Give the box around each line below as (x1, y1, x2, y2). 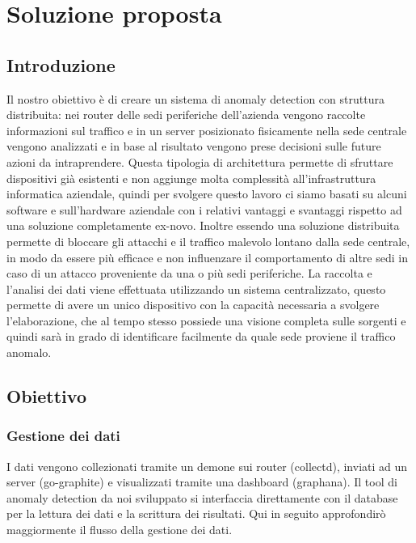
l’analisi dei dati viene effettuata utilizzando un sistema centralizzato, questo (6, 280, 386, 297)
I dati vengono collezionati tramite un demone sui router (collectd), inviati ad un (6, 457, 408, 474)
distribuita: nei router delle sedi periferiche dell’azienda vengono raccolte (6, 106, 366, 123)
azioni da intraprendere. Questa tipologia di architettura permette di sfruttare (6, 153, 393, 170)
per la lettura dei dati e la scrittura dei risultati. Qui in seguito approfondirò (6, 505, 386, 522)
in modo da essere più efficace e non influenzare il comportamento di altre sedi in (6, 248, 408, 265)
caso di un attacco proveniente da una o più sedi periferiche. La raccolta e (6, 265, 372, 282)
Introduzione (6, 52, 116, 77)
